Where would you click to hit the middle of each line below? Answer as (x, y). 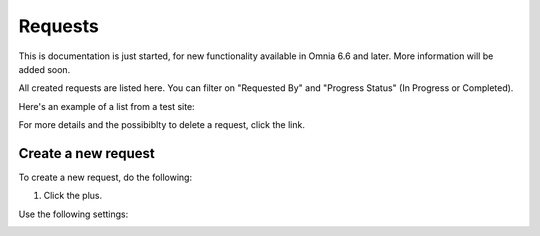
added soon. (44, 69)
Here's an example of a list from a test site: (106, 106)
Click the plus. (73, 196)
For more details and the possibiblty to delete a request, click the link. (161, 125)
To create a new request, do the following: (105, 177)
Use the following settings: (73, 214)
